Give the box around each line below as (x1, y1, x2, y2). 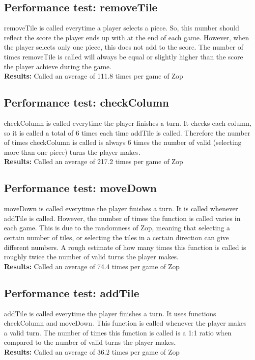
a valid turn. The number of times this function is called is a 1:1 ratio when (4, 327, 232, 337)
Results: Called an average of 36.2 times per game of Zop (4, 346, 180, 357)
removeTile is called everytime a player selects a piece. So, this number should (4, 23, 239, 33)
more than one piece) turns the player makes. (4, 146, 141, 157)
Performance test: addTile (4, 285, 140, 300)
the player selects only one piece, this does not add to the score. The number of (4, 42, 243, 52)
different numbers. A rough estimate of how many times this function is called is (4, 242, 246, 252)
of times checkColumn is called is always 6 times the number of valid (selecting (4, 137, 242, 147)
